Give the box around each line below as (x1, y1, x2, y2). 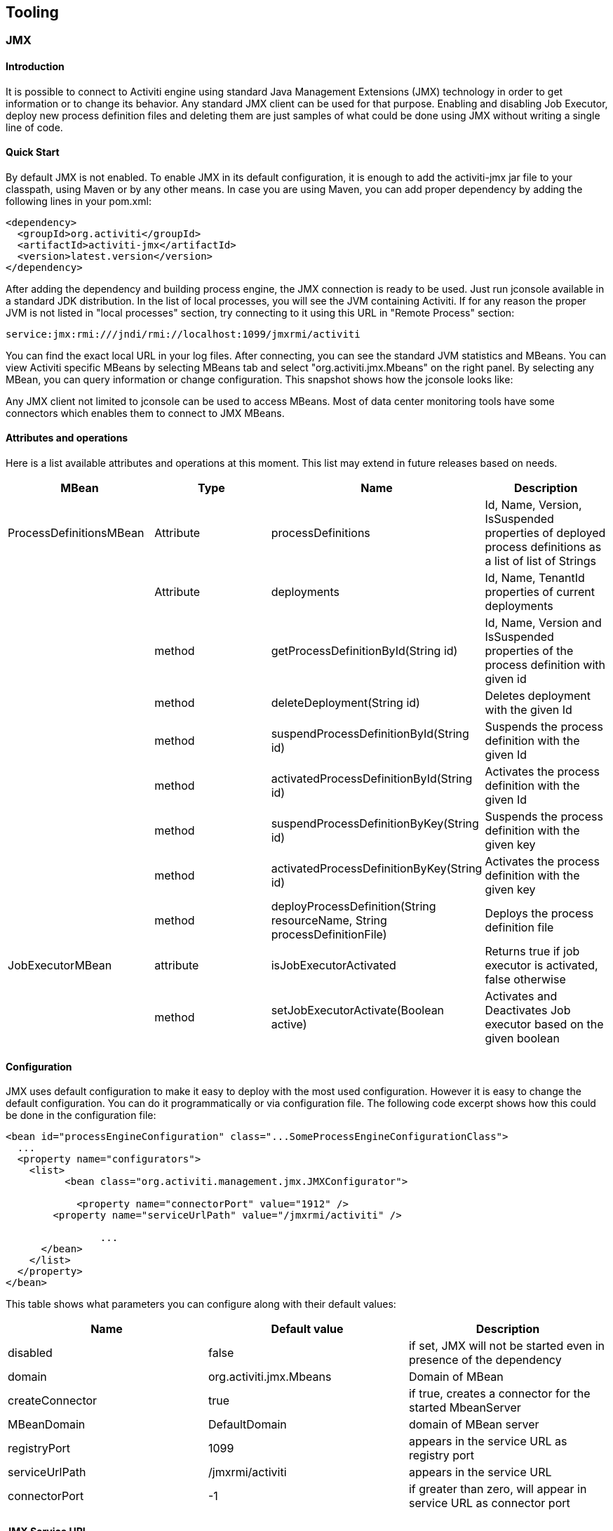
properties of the (485, 644, 574, 658)
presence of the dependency (408, 1353, 562, 1367)
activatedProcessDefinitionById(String (271, 771, 473, 786)
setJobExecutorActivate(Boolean (271, 1003, 445, 1018)
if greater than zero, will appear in (408, 1482, 587, 1497)
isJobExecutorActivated (271, 958, 396, 973)
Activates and (485, 989, 558, 1004)
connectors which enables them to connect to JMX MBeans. (6, 406, 285, 419)
